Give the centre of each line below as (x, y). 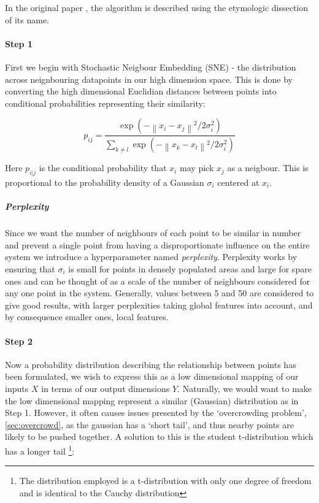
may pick (197, 168)
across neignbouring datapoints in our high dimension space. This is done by (149, 79)
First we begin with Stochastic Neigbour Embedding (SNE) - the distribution (151, 67)
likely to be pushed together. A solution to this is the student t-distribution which (159, 436)
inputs (17, 388)
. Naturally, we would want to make (245, 388)
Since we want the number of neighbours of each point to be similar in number (153, 233)
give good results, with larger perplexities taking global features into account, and (159, 305)
